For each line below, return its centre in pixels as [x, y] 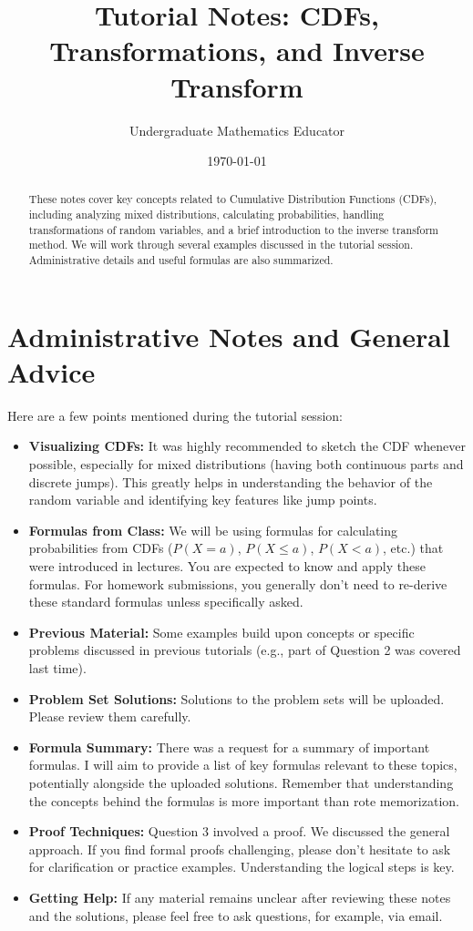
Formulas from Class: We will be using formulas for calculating [213, 530]
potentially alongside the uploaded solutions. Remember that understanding [241, 782]
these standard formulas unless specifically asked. [166, 602]
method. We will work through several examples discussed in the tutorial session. [221, 245]
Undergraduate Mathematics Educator [237, 130]
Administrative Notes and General [229, 336]
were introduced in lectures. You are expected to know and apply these [227, 566]
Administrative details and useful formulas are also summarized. [181, 260]
